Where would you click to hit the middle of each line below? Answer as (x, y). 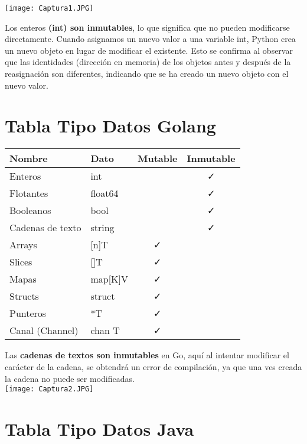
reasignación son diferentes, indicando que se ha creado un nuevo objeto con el (147, 74)
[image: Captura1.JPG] (49, 8)
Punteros (28, 313)
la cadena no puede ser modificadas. (70, 378)
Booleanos (30, 210)
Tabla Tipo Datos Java (99, 428)
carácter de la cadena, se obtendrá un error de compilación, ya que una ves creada (153, 366)
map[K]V (109, 279)
